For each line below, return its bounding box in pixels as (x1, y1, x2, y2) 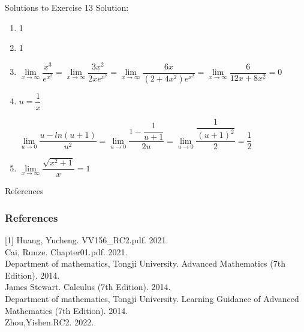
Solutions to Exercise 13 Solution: (5, 1, 129, 13)
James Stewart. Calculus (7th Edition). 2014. (5, 280, 171, 293)
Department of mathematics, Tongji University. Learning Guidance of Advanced (5, 292, 299, 304)
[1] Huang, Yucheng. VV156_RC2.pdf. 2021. (5, 233, 168, 246)
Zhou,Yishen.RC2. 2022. (5, 316, 94, 328)
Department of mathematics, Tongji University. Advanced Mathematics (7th (5, 257, 285, 270)
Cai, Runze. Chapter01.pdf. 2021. (5, 245, 128, 258)
